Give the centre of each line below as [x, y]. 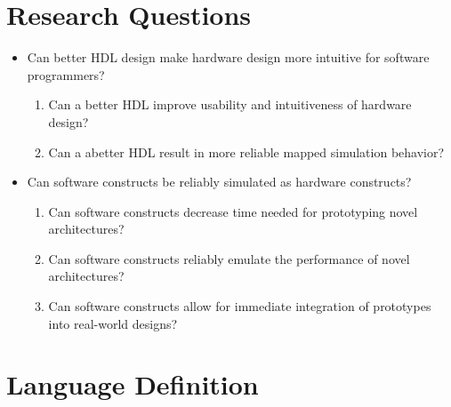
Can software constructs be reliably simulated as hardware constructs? [219, 182]
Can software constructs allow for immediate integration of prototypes [240, 306]
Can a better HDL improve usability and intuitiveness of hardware [230, 104]
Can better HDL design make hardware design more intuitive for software [228, 57]
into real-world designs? [113, 323]
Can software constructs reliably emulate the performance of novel [229, 258]
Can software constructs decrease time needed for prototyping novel [233, 211]
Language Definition [133, 384]
